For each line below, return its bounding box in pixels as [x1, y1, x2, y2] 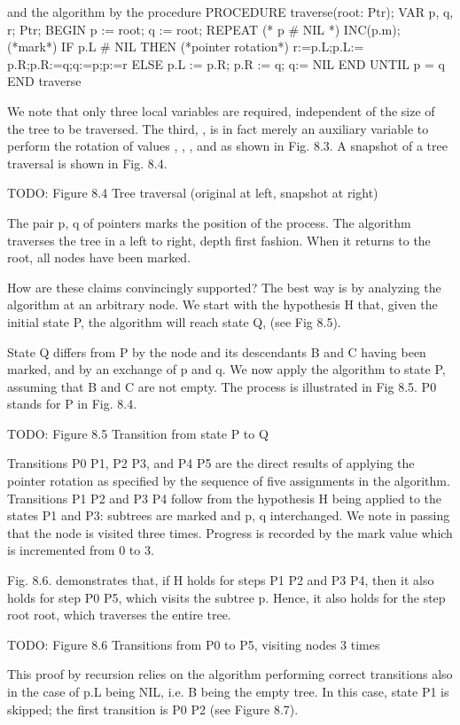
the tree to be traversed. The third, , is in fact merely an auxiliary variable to [7, 119, 429, 137]
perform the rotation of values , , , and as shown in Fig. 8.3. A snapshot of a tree [7, 136, 448, 155]
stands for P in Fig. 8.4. [7, 394, 137, 413]
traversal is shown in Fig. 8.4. [7, 153, 168, 172]
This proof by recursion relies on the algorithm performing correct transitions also [7, 665, 453, 683]
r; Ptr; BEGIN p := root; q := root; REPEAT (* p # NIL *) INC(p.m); [7, 19, 401, 38]
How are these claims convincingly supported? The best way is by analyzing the [7, 277, 441, 296]
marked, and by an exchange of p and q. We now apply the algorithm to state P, [7, 360, 446, 378]
